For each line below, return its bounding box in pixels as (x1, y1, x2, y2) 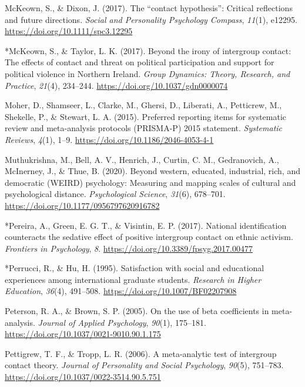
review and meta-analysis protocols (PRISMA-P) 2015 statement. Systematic (5, 122, 283, 134)
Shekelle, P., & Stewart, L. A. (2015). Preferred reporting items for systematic (5, 110, 287, 122)
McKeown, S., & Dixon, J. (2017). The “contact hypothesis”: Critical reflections (5, 2, 293, 14)
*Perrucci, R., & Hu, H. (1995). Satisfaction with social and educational (5, 262, 264, 274)
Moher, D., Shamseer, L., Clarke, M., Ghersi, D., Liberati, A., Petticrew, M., (5, 99, 282, 111)
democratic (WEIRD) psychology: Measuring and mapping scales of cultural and (5, 176, 296, 188)
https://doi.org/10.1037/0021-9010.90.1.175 (5, 328, 161, 340)
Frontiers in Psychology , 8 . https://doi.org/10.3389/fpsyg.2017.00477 (5, 242, 253, 254)
